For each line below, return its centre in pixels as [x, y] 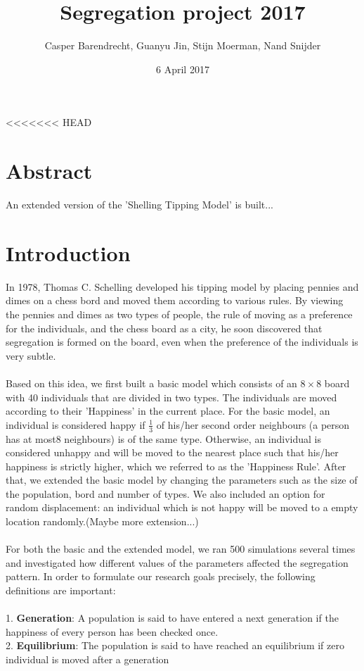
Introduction [68, 252]
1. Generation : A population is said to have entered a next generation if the [172, 618]
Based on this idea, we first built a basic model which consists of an [151, 383]
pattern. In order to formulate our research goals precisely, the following [161, 576]
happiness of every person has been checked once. [112, 631]
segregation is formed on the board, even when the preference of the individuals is [182, 342]
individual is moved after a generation [87, 659]
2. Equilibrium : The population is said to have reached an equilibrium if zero [175, 645]
